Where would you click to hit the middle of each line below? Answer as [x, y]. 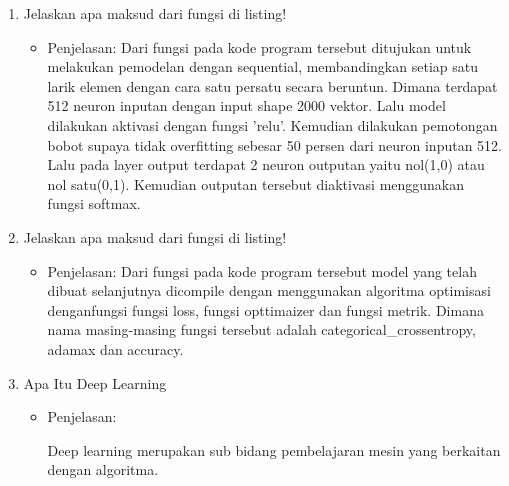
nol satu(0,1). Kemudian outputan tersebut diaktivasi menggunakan [256, 183]
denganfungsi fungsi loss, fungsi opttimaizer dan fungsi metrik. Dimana [265, 309]
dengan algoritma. [103, 469]
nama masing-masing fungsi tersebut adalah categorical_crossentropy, [261, 329]
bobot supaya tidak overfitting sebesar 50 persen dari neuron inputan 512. [274, 144]
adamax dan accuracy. [115, 348]
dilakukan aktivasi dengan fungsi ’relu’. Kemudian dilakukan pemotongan [272, 124]
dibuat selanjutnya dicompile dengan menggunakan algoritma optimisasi [269, 290]
